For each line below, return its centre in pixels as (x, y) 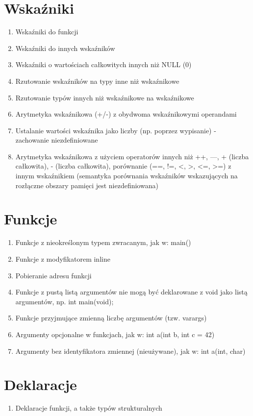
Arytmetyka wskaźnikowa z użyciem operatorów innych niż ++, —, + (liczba (132, 156)
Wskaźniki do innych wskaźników (65, 48)
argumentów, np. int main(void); (64, 301)
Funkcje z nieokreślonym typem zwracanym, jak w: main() (103, 242)
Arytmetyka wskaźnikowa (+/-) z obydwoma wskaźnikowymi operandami (126, 114)
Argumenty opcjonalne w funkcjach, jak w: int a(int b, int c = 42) (115, 334)
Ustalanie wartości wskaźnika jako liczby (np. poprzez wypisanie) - (116, 130)
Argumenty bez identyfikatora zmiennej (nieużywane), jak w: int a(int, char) (130, 351)
